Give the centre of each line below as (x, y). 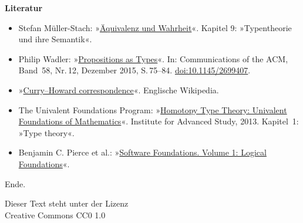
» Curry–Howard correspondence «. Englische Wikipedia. (119, 89)
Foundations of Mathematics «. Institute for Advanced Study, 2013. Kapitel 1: (159, 121)
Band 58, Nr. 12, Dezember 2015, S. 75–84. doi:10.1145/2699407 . (134, 70)
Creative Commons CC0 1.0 (55, 214)
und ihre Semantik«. (55, 39)
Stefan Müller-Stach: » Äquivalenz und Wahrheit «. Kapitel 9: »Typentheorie (155, 27)
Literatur (24, 8)
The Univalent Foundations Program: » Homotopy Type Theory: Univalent (153, 109)
